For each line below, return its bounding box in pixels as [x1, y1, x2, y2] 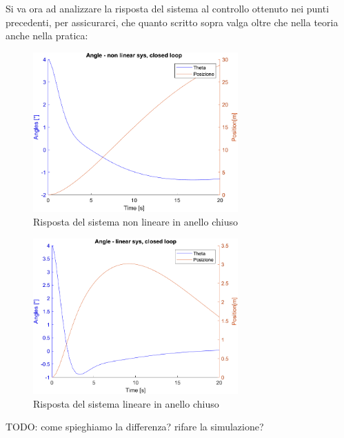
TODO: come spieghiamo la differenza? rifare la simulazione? [6, 419, 264, 434]
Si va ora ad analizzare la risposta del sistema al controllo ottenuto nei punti [6, 1, 330, 15]
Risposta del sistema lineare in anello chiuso [33, 396, 219, 410]
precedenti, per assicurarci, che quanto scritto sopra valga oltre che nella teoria [6, 14, 338, 29]
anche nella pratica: [6, 28, 88, 43]
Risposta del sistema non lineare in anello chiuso [33, 215, 238, 229]
